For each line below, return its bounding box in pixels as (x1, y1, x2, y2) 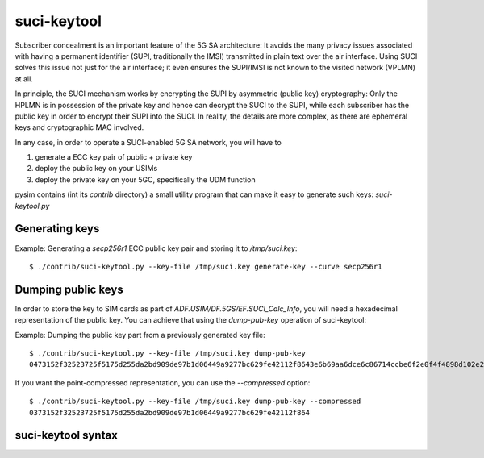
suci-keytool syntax (15, 428, 119, 443)
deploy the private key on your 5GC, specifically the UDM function (35, 174, 256, 185)
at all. (15, 73, 34, 84)
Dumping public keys (15, 282, 124, 296)
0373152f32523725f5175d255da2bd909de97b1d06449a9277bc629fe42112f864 (29, 408, 311, 417)
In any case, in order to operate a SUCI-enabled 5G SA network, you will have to (15, 137, 282, 147)
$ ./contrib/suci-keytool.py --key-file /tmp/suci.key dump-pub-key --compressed (29, 397, 361, 406)
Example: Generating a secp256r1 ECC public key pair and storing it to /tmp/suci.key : (15, 243, 298, 253)
